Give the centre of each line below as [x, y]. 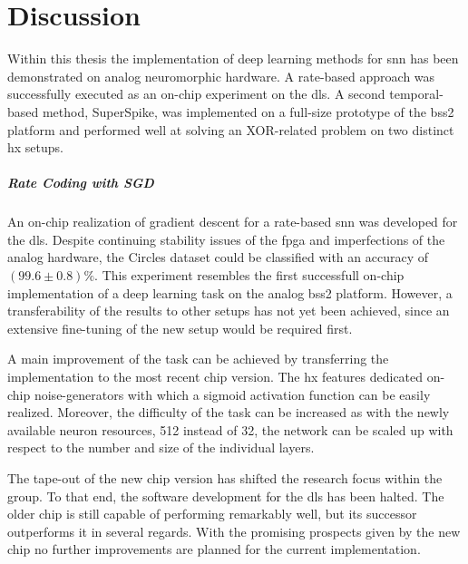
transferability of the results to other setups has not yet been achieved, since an [229, 311]
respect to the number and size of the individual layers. [161, 447]
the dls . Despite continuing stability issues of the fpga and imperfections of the [226, 239]
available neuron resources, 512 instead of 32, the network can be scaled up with [230, 429]
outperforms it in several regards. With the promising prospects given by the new [234, 531]
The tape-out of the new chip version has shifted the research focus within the [225, 477]
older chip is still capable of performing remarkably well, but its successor [212, 514]
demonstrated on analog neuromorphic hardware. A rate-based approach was [221, 76]
